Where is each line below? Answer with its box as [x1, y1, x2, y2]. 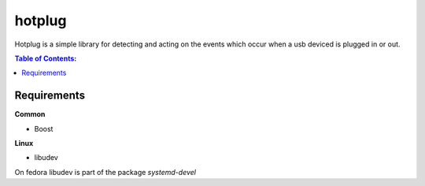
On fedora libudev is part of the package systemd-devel [14, 167, 197, 177]
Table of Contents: [14, 54, 77, 63]
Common [14, 110, 46, 119]
